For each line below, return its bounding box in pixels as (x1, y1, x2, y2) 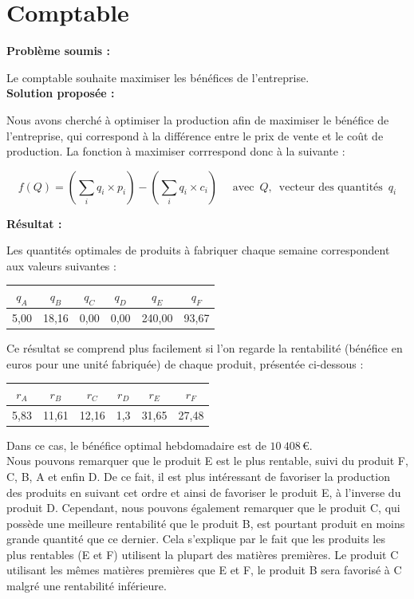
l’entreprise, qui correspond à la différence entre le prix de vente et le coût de (6, 127, 384, 144)
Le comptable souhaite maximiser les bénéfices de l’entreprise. (6, 69, 310, 85)
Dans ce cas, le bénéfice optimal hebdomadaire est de (6, 436, 266, 453)
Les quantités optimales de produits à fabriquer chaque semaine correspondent (6, 242, 390, 258)
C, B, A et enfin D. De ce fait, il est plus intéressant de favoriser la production (6, 467, 390, 484)
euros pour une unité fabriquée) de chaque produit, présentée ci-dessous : (6, 355, 364, 372)
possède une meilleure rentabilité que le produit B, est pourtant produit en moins (6, 514, 405, 531)
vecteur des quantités (278, 181, 383, 193)
